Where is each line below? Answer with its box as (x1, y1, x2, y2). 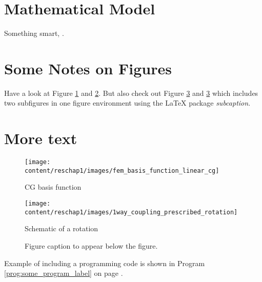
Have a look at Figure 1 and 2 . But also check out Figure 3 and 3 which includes (4, 87, 258, 98)
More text (4, 128, 77, 149)
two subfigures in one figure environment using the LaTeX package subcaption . (4, 97, 251, 108)
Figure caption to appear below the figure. (25, 240, 158, 251)
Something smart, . (4, 28, 64, 38)
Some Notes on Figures (4, 57, 172, 78)
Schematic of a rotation (25, 223, 98, 234)
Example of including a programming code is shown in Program (4, 257, 205, 268)
